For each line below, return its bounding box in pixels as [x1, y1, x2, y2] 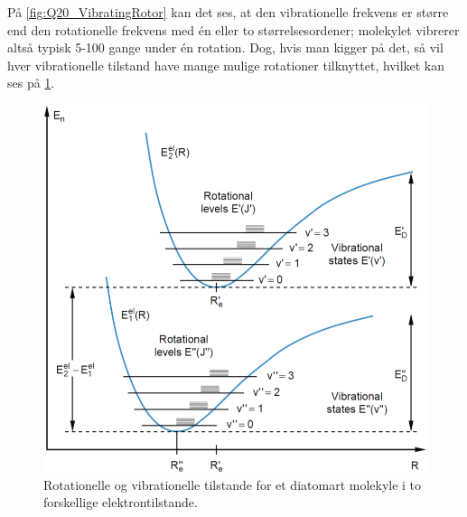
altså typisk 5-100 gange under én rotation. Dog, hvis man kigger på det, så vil [7, 38, 444, 57]
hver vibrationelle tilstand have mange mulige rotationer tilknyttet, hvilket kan [7, 55, 445, 74]
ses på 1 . [7, 73, 55, 92]
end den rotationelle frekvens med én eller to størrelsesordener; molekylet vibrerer [7, 20, 460, 39]
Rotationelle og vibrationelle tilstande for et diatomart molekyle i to [43, 475, 422, 493]
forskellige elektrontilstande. [43, 493, 198, 512]
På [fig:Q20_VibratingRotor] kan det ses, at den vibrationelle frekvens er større [7, 3, 449, 21]
